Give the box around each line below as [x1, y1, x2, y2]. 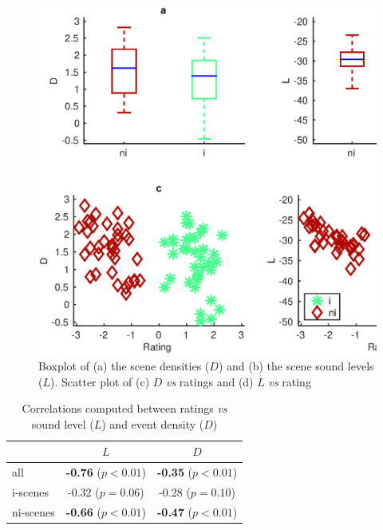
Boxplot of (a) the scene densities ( [38, 357, 210, 374]
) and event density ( [101, 415, 204, 432]
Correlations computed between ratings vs [22, 400, 227, 417]
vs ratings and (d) [166, 373, 254, 390]
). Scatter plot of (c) [50, 373, 150, 390]
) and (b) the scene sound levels [218, 357, 374, 374]
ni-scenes [12, 503, 55, 520]
